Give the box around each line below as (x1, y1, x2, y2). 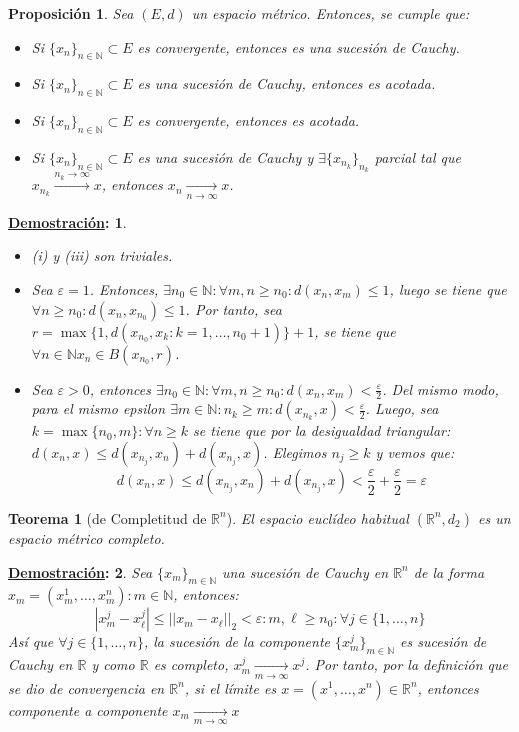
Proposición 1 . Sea (8, 3, 134, 23)
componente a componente (8, 699, 168, 720)
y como (91, 654, 135, 675)
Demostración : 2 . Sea (8, 561, 153, 582)
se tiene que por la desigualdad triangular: (193, 420, 451, 441)
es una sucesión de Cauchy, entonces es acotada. (137, 73, 436, 94)
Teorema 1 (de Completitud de (8, 507, 207, 528)
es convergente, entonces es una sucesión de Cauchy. (137, 36, 460, 57)
